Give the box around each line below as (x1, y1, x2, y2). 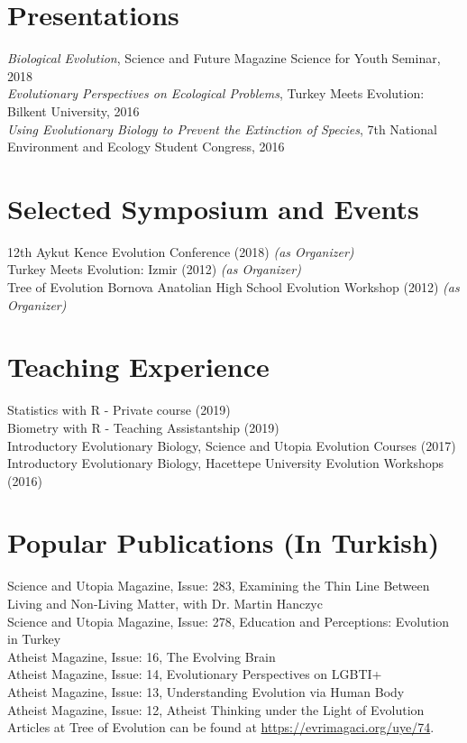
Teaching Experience (7, 348, 270, 385)
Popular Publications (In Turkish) (7, 524, 440, 561)
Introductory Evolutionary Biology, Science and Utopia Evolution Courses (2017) (7, 436, 456, 454)
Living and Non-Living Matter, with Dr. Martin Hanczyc (7, 594, 323, 612)
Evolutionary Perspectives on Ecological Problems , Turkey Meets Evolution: (7, 84, 425, 103)
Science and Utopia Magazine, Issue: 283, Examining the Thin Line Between (7, 576, 430, 595)
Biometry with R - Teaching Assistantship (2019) (7, 417, 279, 436)
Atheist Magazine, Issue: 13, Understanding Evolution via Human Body (7, 682, 405, 701)
